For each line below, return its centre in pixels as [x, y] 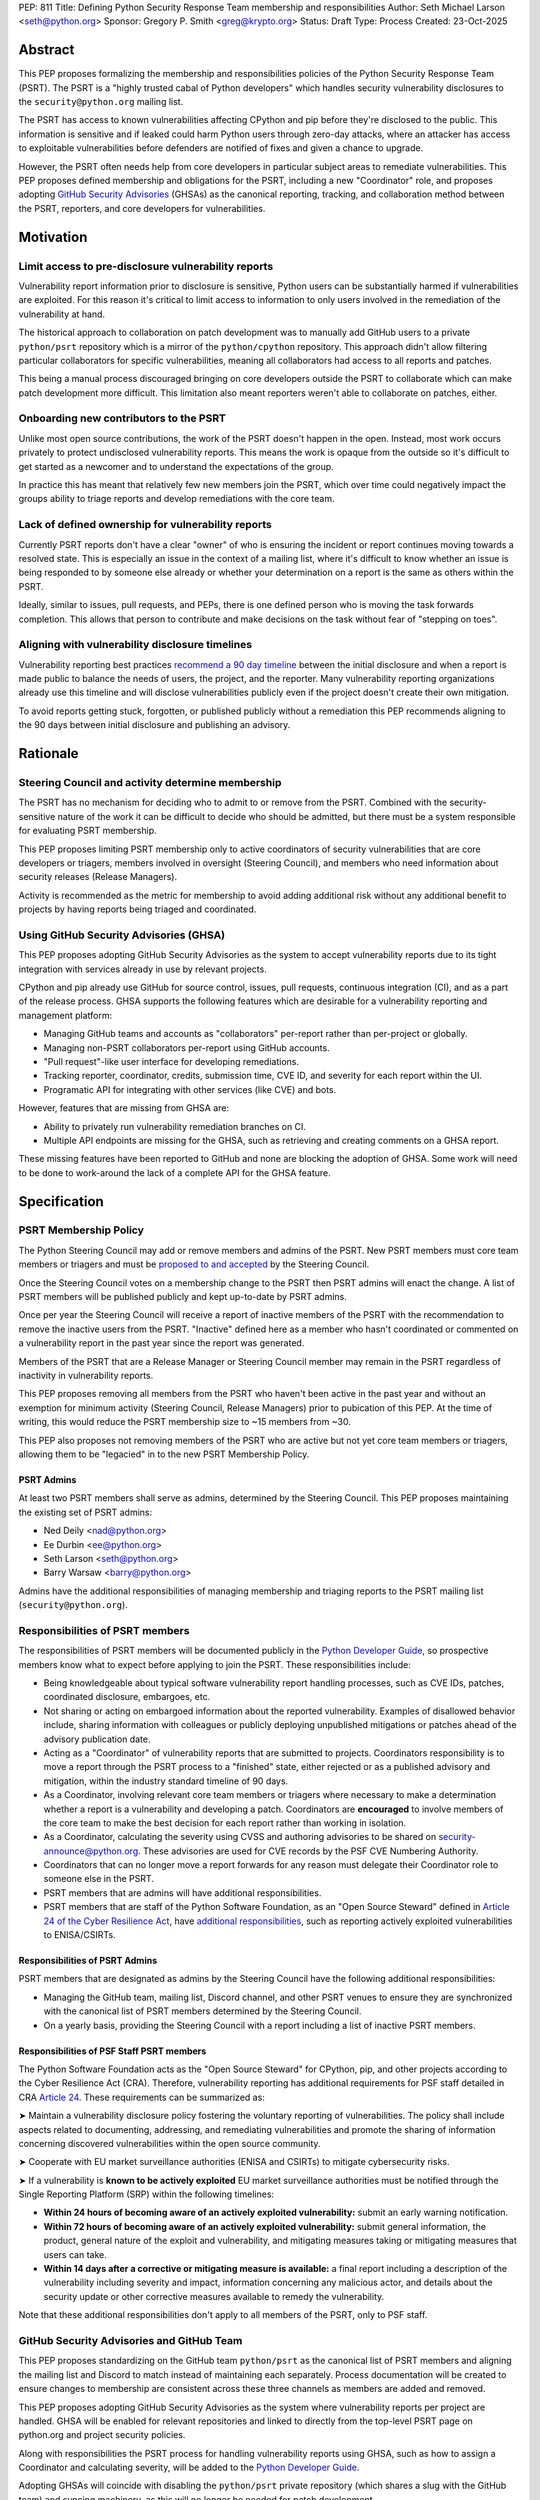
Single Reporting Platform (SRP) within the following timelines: [146, 2194]
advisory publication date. [97, 1739]
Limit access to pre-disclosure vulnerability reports [146, 266]
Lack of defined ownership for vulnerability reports [145, 525]
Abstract [46, 50]
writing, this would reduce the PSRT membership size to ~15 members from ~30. [185, 1422]
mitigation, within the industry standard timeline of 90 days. [166, 1781]
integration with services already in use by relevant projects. [142, 969]
